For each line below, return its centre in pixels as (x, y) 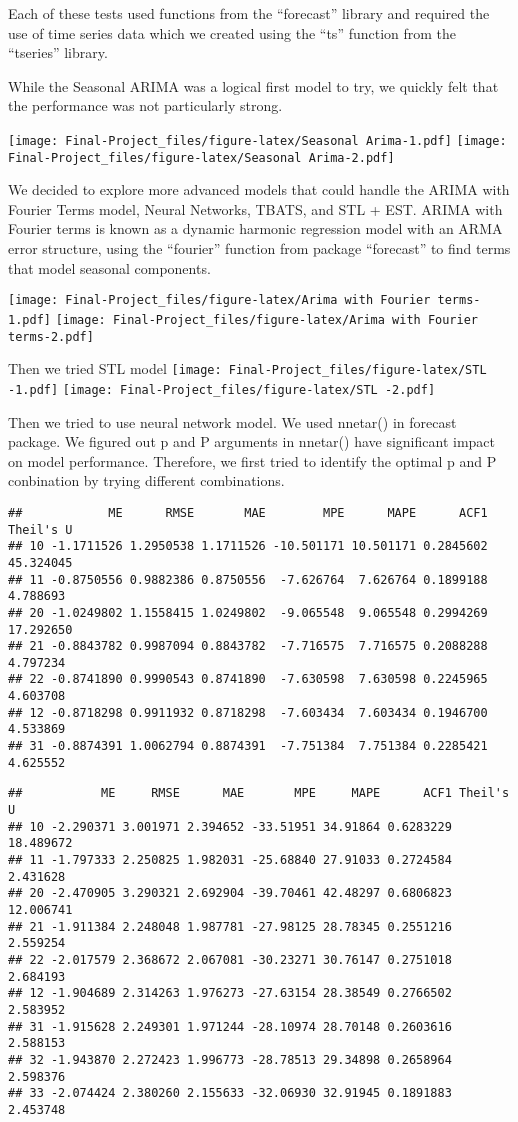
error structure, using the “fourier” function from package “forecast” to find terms (259, 248)
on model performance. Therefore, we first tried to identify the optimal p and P (252, 460)
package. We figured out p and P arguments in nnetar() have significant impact (251, 441)
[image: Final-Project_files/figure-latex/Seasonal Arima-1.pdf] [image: (257, 140)
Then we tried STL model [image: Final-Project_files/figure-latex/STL (247, 368)
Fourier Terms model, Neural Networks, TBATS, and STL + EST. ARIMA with (255, 208)
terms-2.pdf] (51, 336)
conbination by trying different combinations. (146, 480)
